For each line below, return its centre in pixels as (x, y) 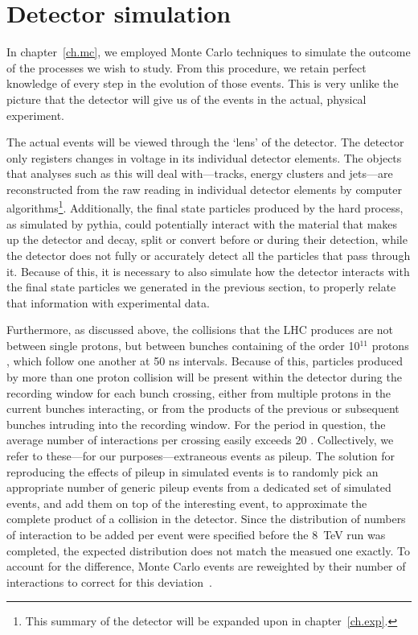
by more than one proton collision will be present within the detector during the (204, 377)
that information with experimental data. (108, 302)
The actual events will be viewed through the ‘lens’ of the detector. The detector (205, 142)
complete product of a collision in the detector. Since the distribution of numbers (206, 519)
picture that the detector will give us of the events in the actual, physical (186, 99)
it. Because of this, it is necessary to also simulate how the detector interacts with (208, 271)
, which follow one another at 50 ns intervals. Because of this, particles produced (205, 361)
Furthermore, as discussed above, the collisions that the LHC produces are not (200, 330)
